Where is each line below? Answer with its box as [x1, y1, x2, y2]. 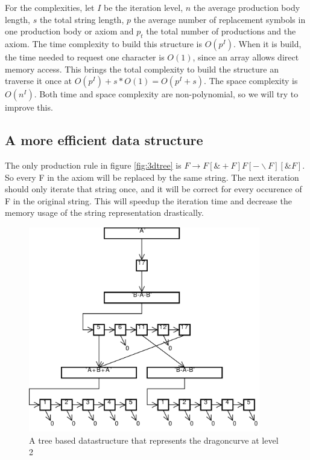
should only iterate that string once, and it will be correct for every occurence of [5, 183, 302, 195]
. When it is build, [233, 37, 302, 50]
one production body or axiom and [5, 25, 134, 37]
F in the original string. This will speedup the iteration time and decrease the [5, 194, 292, 207]
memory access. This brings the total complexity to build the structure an [5, 62, 279, 75]
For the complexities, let [5, 1, 95, 13]
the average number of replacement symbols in [133, 13, 306, 25]
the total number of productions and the [146, 25, 296, 37]
